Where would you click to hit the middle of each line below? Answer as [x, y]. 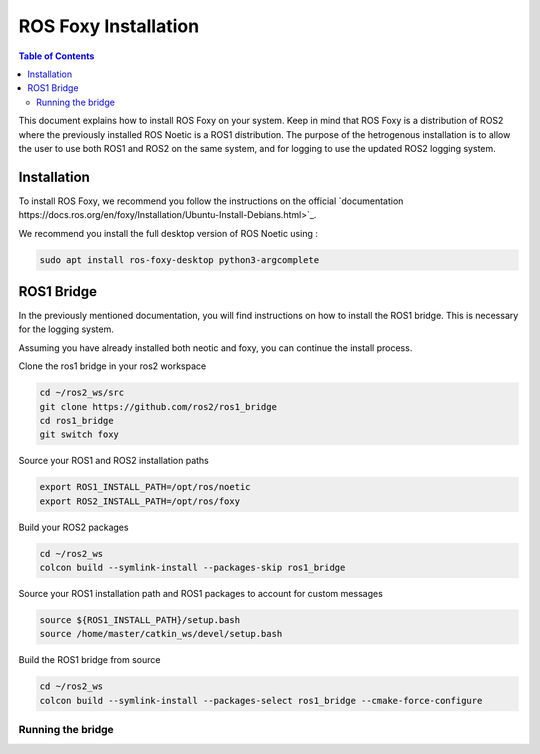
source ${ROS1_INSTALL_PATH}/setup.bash [139, 620]
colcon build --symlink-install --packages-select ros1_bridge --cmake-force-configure [261, 700]
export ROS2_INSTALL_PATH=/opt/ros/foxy [139, 501]
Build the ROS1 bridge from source [89, 660]
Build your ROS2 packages [73, 527]
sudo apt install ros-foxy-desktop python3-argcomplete [179, 259]
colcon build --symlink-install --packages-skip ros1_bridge [192, 568]
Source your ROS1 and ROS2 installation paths [114, 461]
